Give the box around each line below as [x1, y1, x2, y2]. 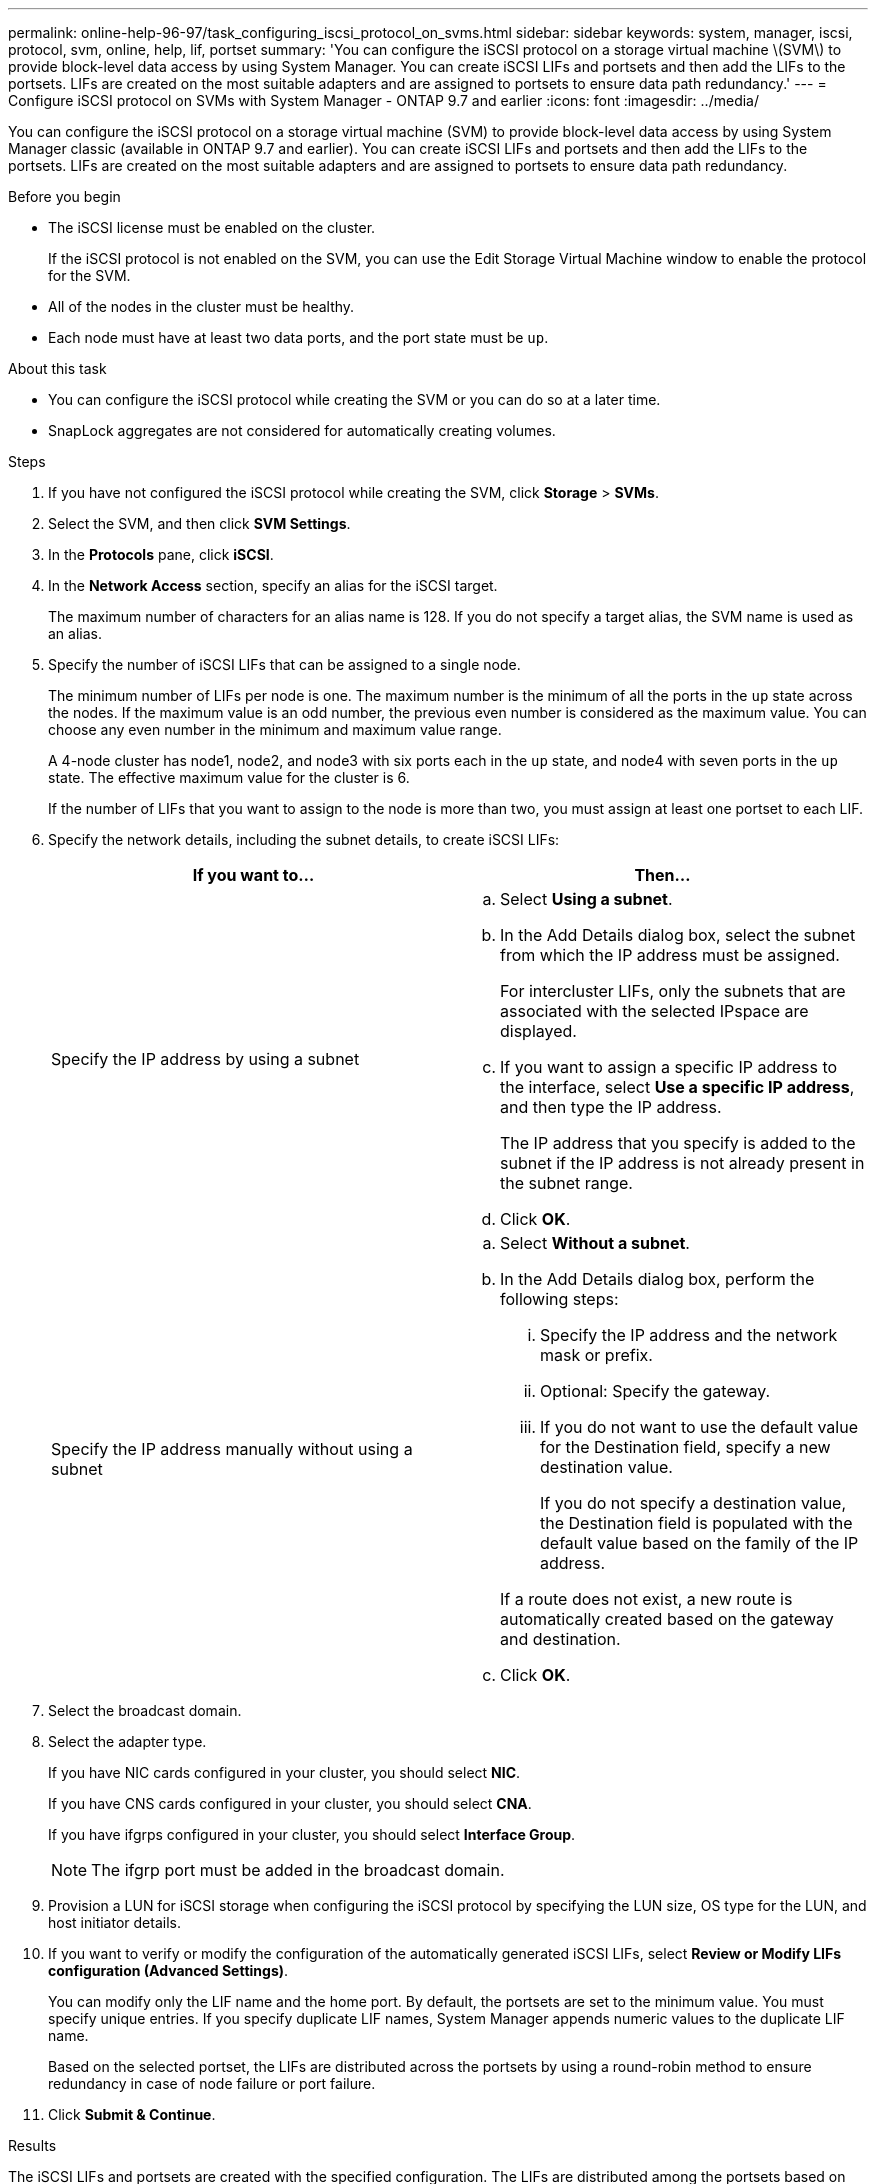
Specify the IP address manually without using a [51, 1439, 413, 1459]
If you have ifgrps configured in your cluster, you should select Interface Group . [48, 1826, 576, 1843]
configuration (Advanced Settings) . [48, 1962, 289, 1979]
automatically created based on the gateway [500, 1609, 834, 1629]
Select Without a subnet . [500, 1233, 690, 1253]
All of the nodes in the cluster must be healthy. [48, 298, 355, 315]
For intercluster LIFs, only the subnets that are [500, 981, 846, 1001]
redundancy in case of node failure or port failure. [48, 2075, 376, 2092]
